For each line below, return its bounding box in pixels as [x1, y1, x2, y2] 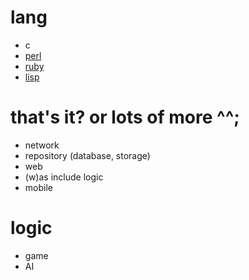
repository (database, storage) [24, 149, 151, 161]
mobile [24, 181, 53, 193]
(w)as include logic [24, 171, 104, 183]
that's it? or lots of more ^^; [10, 106, 240, 129]
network [24, 139, 60, 151]
